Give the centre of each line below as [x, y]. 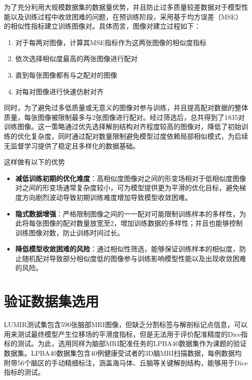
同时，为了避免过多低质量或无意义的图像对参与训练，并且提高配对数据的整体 [126, 107]
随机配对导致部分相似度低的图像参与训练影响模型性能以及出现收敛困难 [134, 258]
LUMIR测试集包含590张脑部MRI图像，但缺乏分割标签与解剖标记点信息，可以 [126, 324]
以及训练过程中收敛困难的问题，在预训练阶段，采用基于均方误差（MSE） [126, 16]
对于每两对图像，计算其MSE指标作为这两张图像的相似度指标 [111, 42]
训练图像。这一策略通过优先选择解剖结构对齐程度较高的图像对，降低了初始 [123, 126]
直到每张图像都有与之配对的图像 [66, 74]
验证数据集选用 [52, 301]
